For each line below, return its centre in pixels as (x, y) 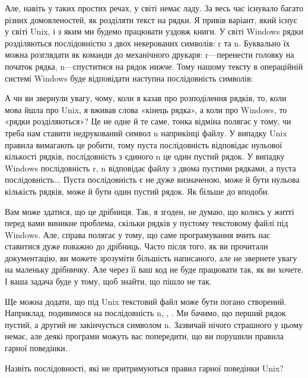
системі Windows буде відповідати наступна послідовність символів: (129, 78)
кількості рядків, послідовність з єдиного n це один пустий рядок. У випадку (145, 156)
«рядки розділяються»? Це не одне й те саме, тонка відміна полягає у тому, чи (148, 121)
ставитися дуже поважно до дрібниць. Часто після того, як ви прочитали (136, 246)
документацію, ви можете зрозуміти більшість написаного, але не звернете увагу (151, 257)
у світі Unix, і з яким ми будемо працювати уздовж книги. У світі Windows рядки (154, 31)
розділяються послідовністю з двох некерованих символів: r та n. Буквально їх (147, 43)
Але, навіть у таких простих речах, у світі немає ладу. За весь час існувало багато (154, 8)
